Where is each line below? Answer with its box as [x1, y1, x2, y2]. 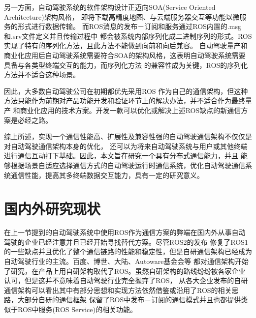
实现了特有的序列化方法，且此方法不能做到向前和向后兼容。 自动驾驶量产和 [4, 40, 248, 51]
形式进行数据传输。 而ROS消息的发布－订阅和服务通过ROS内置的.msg [17, 21, 241, 31]
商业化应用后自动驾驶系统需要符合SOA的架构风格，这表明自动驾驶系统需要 [4, 50, 246, 60]
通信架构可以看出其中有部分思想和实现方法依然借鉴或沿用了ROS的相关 [4, 285, 232, 295]
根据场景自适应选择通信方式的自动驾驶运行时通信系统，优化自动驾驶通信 [10, 160, 245, 170]
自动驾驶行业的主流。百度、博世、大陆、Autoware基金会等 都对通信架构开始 [4, 256, 249, 266]
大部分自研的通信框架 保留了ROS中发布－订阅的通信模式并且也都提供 [17, 294, 241, 305]
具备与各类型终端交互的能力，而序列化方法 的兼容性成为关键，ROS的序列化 [4, 59, 248, 70]
